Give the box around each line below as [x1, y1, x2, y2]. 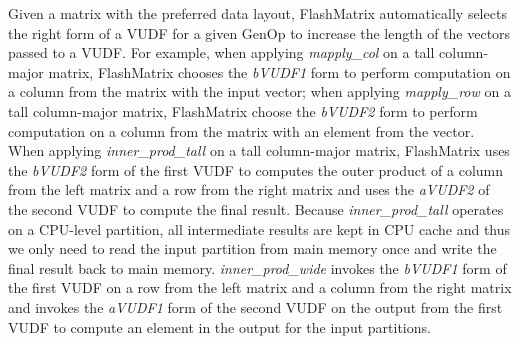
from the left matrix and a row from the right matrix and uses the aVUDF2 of [8, 179, 490, 200]
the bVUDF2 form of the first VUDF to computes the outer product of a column [8, 159, 504, 180]
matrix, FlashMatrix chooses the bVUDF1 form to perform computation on [48, 61, 511, 82]
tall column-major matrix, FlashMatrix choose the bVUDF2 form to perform [8, 100, 478, 121]
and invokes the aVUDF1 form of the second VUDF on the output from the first [8, 296, 503, 317]
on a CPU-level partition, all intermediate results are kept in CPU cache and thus [8, 218, 511, 239]
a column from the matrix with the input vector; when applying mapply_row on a [8, 81, 511, 102]
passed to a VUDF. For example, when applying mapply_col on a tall [8, 42, 435, 63]
